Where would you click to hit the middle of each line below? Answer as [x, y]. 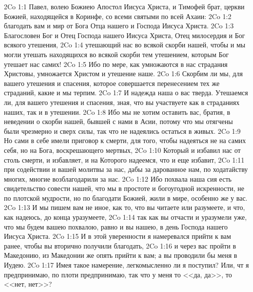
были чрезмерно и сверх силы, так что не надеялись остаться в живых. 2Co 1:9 [122, 131]
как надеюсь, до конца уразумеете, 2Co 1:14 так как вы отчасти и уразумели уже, [126, 217]
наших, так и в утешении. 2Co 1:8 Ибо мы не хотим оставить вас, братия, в [117, 112]
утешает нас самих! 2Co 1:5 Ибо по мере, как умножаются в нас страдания [116, 64]
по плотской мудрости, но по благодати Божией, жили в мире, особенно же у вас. [126, 198]
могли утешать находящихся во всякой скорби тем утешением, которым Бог [117, 54]
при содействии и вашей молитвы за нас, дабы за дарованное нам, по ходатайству [126, 169]
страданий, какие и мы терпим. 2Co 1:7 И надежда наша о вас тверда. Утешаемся [126, 93]
